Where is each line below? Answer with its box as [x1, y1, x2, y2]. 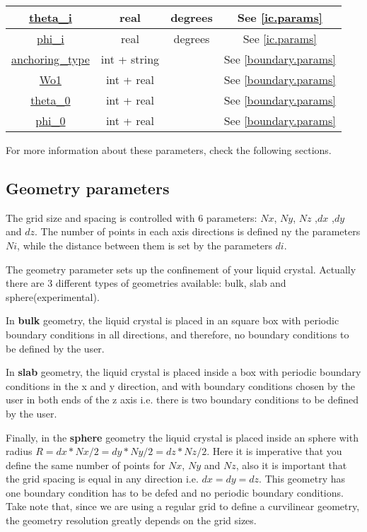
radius [6, 444, 33, 459]
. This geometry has [259, 471, 345, 486]
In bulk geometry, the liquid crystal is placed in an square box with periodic [6, 313, 339, 328]
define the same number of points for [6, 457, 165, 472]
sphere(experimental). [6, 289, 100, 304]
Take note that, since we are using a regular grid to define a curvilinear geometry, [6, 499, 360, 514]
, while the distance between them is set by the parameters [17, 237, 272, 252]
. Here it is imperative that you [206, 444, 342, 459]
